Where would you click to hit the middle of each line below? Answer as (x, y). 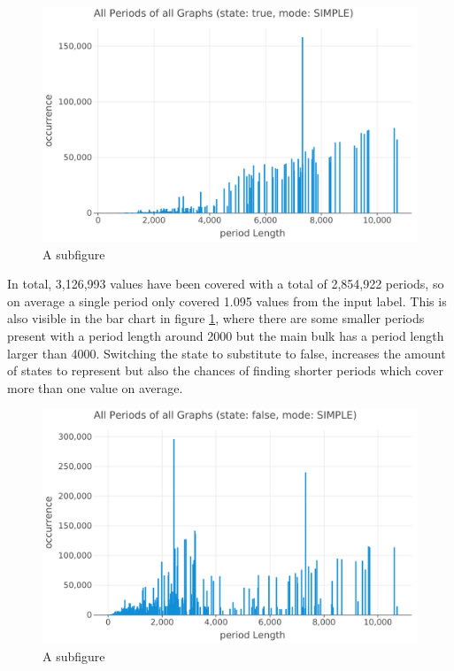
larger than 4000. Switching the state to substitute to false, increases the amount (227, 353)
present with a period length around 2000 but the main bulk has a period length (226, 335)
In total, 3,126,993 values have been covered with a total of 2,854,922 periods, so (226, 284)
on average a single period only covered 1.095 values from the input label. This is (227, 301)
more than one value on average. (95, 387)
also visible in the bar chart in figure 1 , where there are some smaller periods (216, 318)
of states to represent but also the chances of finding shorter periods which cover (226, 370)
